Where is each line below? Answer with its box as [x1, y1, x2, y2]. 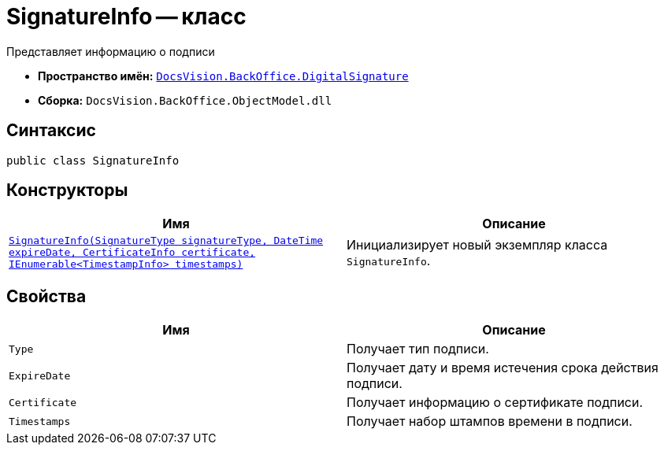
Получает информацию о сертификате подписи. [347, 394, 644, 411]
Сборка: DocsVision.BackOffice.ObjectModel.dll [38, 93, 332, 107]
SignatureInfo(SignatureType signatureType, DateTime [9, 235, 324, 247]
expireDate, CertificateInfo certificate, [9, 246, 256, 259]
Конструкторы [6, 180, 128, 201]
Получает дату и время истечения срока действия [347, 360, 658, 376]
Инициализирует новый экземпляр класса [347, 236, 608, 253]
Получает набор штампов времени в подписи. [347, 413, 632, 430]
